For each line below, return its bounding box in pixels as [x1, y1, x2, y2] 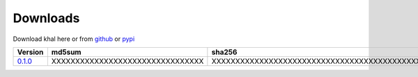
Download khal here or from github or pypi [13, 35, 135, 43]
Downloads [13, 10, 80, 26]
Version [17, 47, 44, 57]
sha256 [211, 47, 238, 57]
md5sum [51, 47, 82, 57]
